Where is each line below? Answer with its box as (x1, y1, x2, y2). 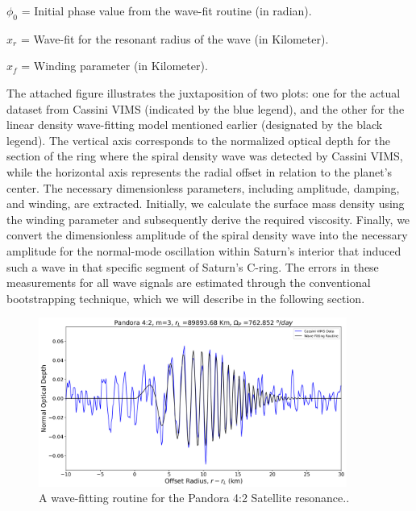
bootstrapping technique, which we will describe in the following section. (6, 289, 365, 306)
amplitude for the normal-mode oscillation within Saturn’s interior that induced (6, 242, 401, 259)
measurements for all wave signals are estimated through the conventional (6, 274, 371, 291)
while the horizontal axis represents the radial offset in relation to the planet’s (6, 163, 393, 180)
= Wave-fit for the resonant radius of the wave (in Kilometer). (20, 30, 329, 47)
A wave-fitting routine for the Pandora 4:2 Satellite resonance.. (39, 489, 350, 506)
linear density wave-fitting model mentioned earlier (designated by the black (6, 116, 383, 133)
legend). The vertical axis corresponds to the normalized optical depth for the (6, 131, 391, 148)
